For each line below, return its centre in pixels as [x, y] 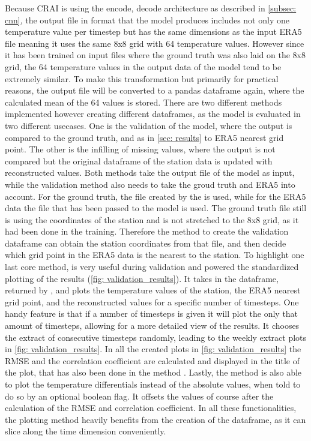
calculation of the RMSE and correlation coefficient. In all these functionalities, [151, 408]
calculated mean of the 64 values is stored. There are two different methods [143, 102]
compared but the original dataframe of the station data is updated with [139, 160]
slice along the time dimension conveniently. [86, 431]
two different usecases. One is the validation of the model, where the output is [149, 125]
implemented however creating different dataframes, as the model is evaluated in [153, 114]
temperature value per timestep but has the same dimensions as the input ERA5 [153, 31]
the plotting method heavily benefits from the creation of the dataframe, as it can [155, 419]
